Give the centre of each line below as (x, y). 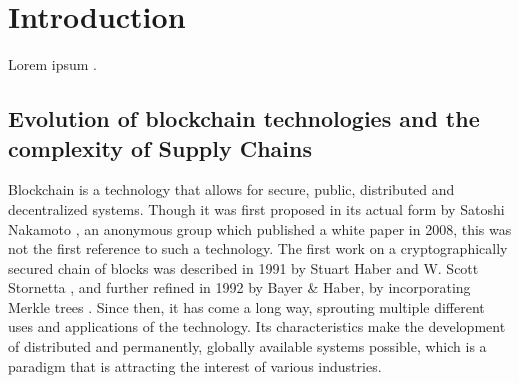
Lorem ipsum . (52, 64)
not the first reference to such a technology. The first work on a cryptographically (258, 248)
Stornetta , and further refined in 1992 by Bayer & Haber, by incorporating (239, 287)
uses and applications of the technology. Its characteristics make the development (257, 326)
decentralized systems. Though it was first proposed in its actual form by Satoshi (256, 208)
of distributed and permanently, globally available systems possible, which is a (247, 346)
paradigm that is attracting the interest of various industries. (195, 365)
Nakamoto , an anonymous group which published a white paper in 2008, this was (260, 228)
